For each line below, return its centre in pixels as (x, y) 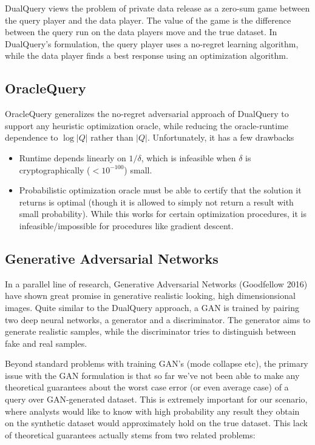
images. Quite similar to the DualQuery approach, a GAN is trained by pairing (152, 307)
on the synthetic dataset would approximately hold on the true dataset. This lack (156, 423)
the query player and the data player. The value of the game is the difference (148, 20)
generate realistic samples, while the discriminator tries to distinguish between (151, 331)
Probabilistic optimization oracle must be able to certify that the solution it (160, 190)
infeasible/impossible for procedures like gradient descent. (126, 225)
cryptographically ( (55, 169)
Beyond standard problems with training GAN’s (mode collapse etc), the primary (157, 363)
